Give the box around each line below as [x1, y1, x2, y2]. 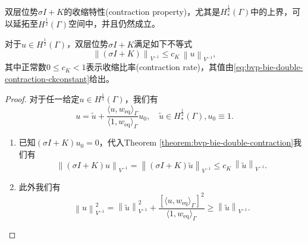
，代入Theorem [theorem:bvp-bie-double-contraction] [99, 136, 294, 149]
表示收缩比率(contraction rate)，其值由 [86, 61, 234, 73]
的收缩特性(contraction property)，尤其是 [64, 5, 221, 18]
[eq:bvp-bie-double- [234, 61, 303, 73]
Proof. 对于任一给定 [5, 92, 80, 105]
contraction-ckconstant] [5, 72, 90, 85]
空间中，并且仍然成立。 [68, 17, 161, 30]
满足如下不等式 [134, 37, 193, 50]
